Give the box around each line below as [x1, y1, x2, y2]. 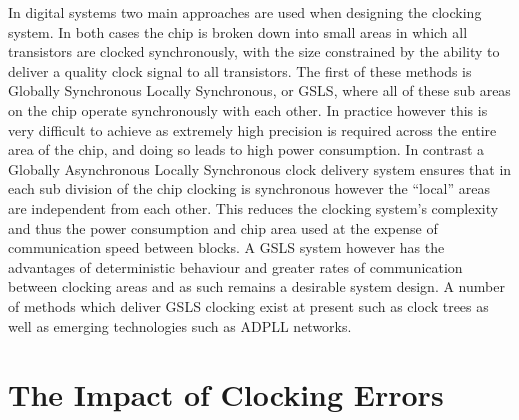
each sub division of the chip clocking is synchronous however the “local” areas [8, 178, 490, 199]
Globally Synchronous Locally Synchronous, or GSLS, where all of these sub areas [8, 80, 511, 101]
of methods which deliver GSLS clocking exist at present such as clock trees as [8, 295, 489, 316]
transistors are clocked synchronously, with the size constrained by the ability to [8, 41, 500, 62]
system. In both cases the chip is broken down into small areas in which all [8, 21, 468, 42]
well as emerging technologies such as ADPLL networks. [8, 315, 352, 336]
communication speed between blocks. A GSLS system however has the [8, 237, 445, 258]
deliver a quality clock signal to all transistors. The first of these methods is [8, 60, 472, 81]
